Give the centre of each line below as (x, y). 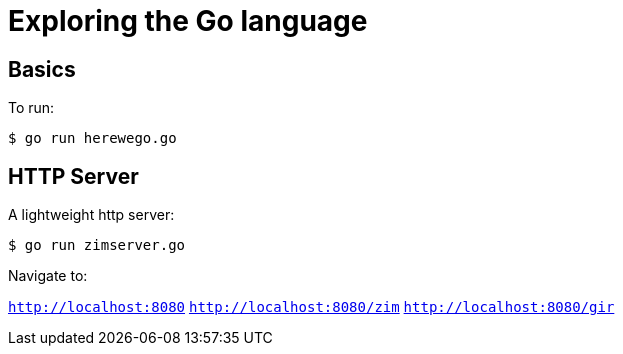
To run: (31, 108)
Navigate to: (48, 276)
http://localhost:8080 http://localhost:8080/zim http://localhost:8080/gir (311, 307)
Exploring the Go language (188, 21)
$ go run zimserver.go (97, 245)
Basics (42, 69)
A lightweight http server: (91, 215)
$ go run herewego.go (92, 138)
